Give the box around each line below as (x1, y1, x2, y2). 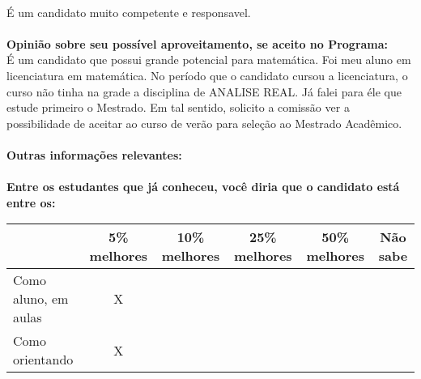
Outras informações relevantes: (6, 146, 182, 163)
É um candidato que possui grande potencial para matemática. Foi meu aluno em (6, 51, 411, 68)
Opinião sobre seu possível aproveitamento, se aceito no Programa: (6, 35, 389, 52)
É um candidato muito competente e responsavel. (6, 3, 251, 20)
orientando (13, 350, 74, 369)
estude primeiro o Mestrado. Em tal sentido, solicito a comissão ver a (6, 99, 350, 116)
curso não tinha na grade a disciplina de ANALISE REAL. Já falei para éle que (6, 83, 402, 100)
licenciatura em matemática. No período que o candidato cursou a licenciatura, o (6, 66, 408, 83)
